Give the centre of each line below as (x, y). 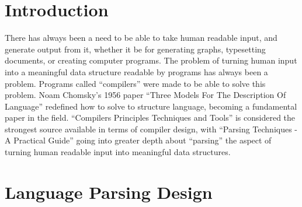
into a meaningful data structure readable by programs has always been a (136, 71)
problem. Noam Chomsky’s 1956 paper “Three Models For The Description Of (145, 95)
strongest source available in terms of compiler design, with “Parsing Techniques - (151, 129)
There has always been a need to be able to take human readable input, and (141, 38)
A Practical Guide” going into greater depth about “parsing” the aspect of (138, 140)
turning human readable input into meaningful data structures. (118, 152)
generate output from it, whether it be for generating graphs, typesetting (135, 49)
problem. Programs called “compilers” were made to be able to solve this (135, 83)
